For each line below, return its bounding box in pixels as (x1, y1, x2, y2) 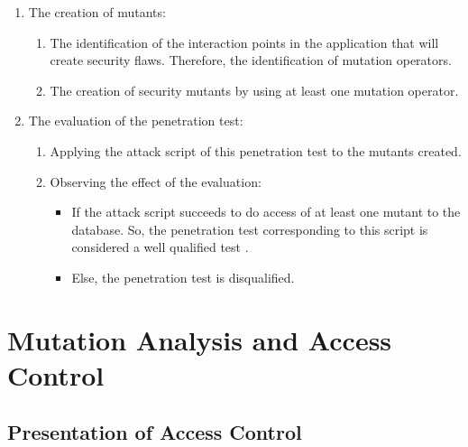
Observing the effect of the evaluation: (50, 172, 262, 191)
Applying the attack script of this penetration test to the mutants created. (50, 141, 462, 160)
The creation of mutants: (28, 3, 166, 21)
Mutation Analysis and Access (7, 321, 392, 358)
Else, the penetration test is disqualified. (71, 267, 295, 286)
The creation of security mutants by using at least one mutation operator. (50, 80, 459, 99)
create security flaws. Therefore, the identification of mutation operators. (50, 51, 452, 70)
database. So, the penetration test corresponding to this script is (71, 219, 428, 238)
